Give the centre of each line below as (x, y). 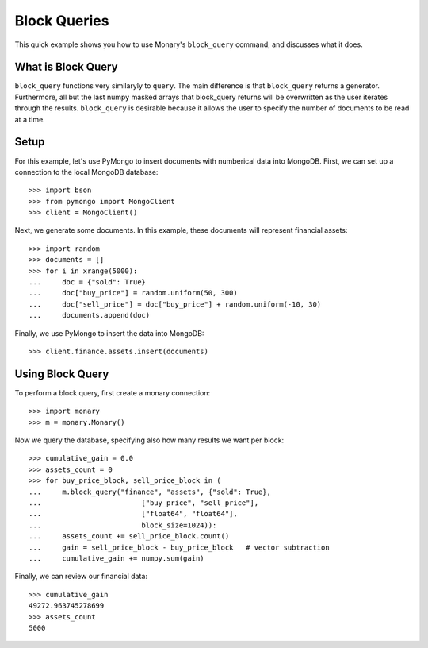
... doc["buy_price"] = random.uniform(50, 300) (133, 293)
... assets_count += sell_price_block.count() (129, 536)
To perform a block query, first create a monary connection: (112, 392)
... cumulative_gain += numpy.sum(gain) (117, 558)
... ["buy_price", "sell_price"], (144, 503)
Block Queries (62, 21)
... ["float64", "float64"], (133, 514)
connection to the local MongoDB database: (86, 172)
